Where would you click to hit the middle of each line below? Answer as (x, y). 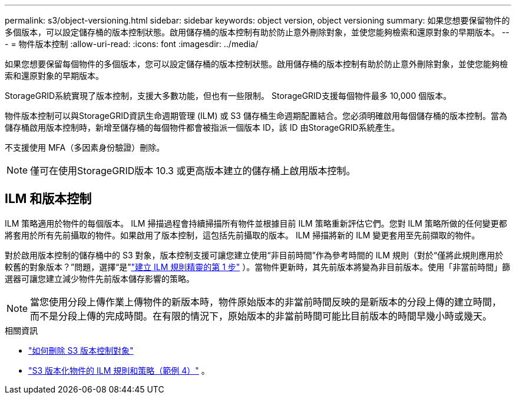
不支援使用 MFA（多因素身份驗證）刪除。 (85, 147)
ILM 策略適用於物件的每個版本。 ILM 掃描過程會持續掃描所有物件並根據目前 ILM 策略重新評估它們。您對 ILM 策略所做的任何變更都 (256, 223)
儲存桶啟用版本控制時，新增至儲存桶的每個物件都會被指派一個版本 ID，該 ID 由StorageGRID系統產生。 (202, 127)
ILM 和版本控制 (48, 199)
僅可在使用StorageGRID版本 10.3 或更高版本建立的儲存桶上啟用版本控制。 (193, 171)
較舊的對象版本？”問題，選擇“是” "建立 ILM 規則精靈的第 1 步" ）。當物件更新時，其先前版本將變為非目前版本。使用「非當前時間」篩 (258, 267)
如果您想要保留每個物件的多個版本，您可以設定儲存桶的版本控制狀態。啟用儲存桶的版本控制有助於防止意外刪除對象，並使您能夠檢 (256, 64)
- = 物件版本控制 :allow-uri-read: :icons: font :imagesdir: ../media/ (132, 44)
